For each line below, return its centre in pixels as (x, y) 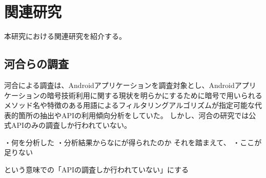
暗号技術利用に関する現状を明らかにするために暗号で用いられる (155, 95)
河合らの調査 (36, 64)
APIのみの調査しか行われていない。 (71, 125)
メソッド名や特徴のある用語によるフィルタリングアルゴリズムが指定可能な (129, 105)
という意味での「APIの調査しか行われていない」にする (97, 170)
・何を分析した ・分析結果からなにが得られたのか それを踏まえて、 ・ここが (133, 142)
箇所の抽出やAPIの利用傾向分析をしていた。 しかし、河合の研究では (134, 115)
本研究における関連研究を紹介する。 (65, 36)
